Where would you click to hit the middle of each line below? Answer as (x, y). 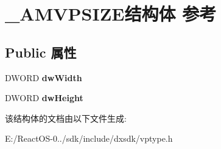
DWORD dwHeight (44, 98)
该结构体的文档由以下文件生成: (66, 118)
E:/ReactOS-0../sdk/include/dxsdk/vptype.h (89, 138)
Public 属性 (41, 52)
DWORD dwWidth (44, 77)
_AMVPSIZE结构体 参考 (111, 14)
